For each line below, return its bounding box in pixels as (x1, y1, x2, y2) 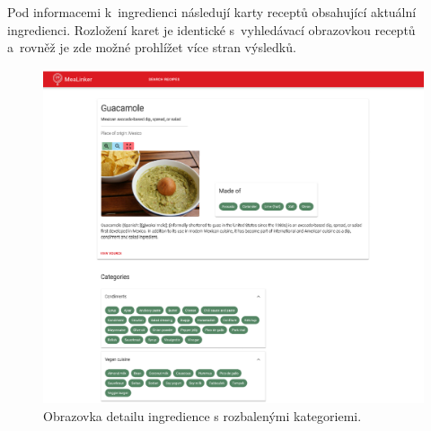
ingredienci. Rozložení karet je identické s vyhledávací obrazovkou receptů (7, 20, 416, 39)
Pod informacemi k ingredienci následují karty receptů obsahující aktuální (7, 3, 417, 21)
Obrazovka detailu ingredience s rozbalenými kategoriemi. (43, 406, 362, 425)
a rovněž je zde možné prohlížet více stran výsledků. (7, 38, 296, 57)
